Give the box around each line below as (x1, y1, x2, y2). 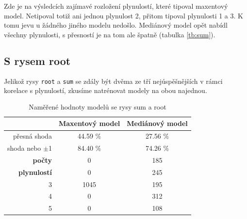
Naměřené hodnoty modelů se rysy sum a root (29, 101, 166, 111)
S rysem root (4, 53, 71, 68)
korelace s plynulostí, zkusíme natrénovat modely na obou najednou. (4, 85, 207, 95)
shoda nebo (7, 143, 41, 153)
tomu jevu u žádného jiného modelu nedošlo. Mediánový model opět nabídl (4, 20, 228, 30)
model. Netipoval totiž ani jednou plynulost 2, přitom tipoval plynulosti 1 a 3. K (4, 10, 243, 20)
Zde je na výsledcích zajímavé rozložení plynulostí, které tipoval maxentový (4, 1, 228, 11)
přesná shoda (13, 131, 52, 141)
